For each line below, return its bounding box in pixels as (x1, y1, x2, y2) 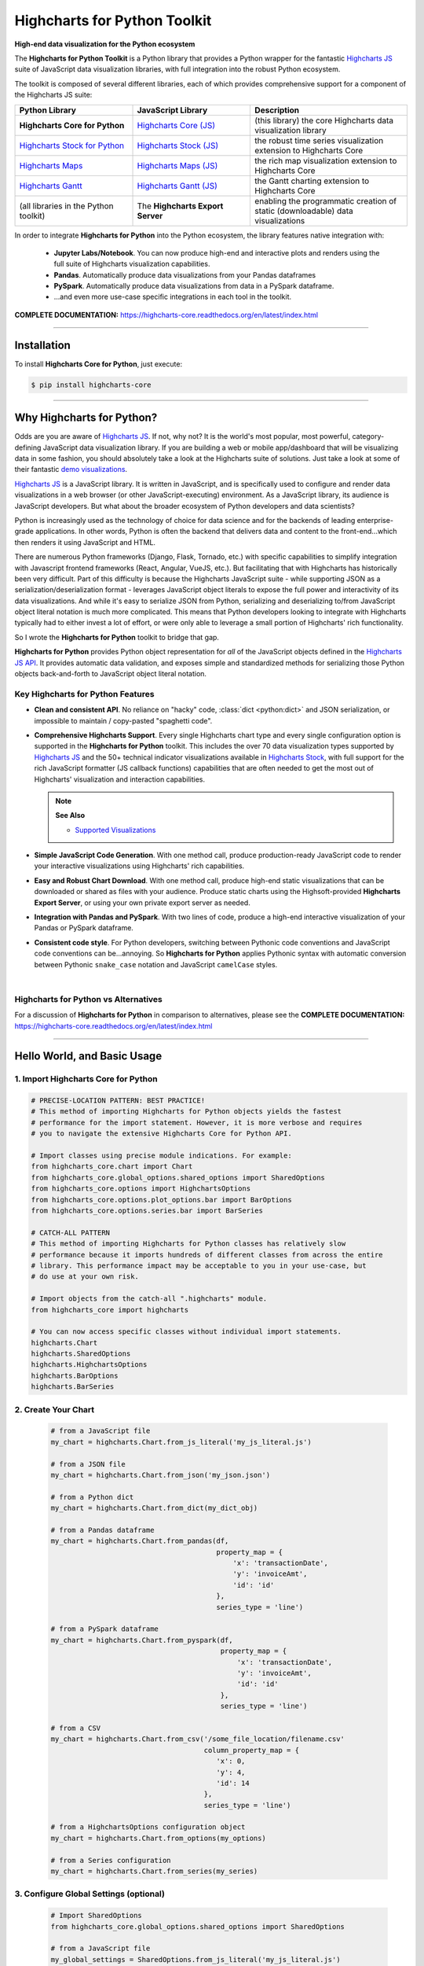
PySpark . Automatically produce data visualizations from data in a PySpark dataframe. (53, 282, 334, 291)
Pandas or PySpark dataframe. (34, 923, 133, 933)
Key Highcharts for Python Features (14, 688, 155, 699)
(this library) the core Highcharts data (254, 115, 394, 126)
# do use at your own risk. (31, 1272, 139, 1281)
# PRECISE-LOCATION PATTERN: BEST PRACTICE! (31, 1096, 206, 1105)
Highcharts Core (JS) (137, 120, 216, 131)
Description (254, 105, 300, 116)
